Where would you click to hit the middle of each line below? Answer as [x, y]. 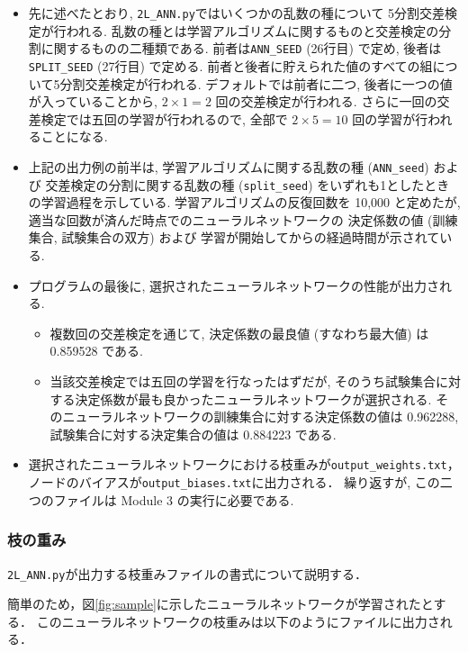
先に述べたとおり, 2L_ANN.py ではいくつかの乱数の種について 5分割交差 [237, 13]
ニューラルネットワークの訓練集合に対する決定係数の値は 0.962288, [261, 417]
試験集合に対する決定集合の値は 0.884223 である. [193, 434]
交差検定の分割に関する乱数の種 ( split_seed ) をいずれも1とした [235, 184]
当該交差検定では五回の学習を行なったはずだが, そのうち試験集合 [243, 381]
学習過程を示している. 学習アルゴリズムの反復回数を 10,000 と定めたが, [251, 202]
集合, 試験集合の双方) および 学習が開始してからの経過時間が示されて [234, 237]
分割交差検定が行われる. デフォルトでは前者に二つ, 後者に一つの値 [256, 83]
